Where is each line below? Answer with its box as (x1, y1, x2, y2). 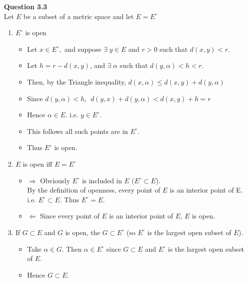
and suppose (64, 43, 102, 54)
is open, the (65, 227, 100, 237)
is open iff (23, 158, 52, 169)
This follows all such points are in (27, 126, 128, 136)
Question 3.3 (4, 1, 47, 11)
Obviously (40, 175, 70, 185)
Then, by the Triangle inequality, (27, 76, 126, 87)
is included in (82, 175, 122, 185)
